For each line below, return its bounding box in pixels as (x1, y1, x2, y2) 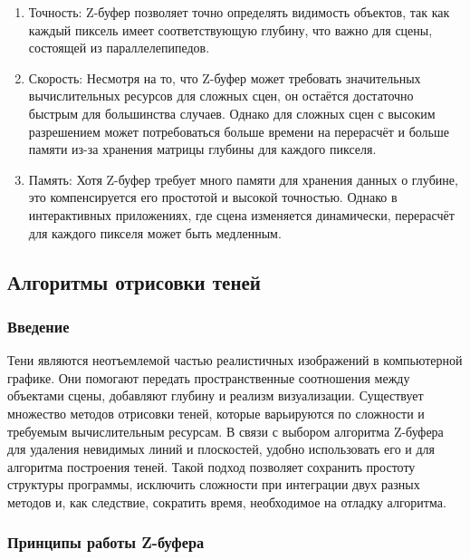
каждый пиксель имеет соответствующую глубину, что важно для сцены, (28, 20, 433, 39)
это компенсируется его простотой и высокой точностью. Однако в (28, 188, 398, 207)
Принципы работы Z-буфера (7, 531, 205, 554)
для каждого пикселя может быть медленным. (28, 223, 282, 242)
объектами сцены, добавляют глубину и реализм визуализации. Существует (7, 386, 424, 405)
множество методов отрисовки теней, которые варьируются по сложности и (7, 403, 425, 422)
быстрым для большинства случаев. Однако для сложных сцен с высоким (28, 103, 436, 122)
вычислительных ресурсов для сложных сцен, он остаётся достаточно (28, 86, 414, 105)
